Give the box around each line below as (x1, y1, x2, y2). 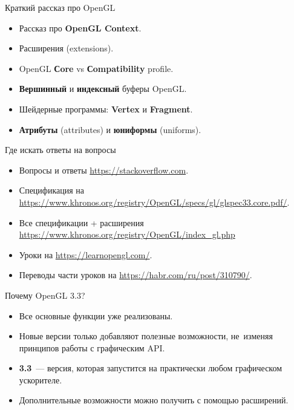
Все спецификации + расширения (19, 216, 144, 229)
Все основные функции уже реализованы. (19, 309, 173, 322)
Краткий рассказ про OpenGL (5, 1, 116, 13)
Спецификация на (19, 184, 84, 197)
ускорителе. (19, 373, 62, 386)
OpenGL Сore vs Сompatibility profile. (19, 62, 174, 74)
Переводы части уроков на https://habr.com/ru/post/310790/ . (19, 268, 252, 281)
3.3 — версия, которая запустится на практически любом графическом (19, 362, 283, 374)
